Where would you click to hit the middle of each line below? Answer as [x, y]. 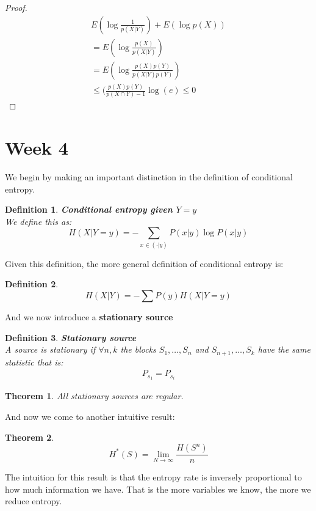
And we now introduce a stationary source [89, 316]
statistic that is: [34, 362]
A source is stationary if [50, 349]
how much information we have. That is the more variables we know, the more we [158, 489]
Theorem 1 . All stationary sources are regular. [94, 396]
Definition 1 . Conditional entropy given [89, 209]
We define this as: [38, 221]
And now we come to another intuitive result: [90, 416]
